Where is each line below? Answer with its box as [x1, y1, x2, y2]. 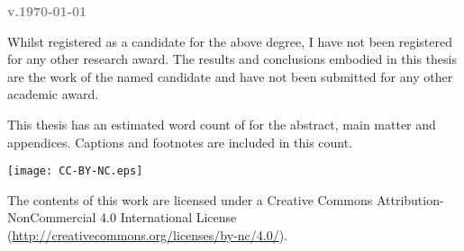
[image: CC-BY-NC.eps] [7, 165, 143, 178]
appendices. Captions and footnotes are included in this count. [7, 132, 353, 151]
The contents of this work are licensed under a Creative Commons [7, 190, 373, 209]
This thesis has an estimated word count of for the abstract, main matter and [7, 114, 436, 133]
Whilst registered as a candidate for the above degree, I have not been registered [7, 31, 453, 50]
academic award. [7, 85, 99, 103]
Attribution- [376, 190, 444, 209]
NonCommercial [7, 208, 96, 227]
